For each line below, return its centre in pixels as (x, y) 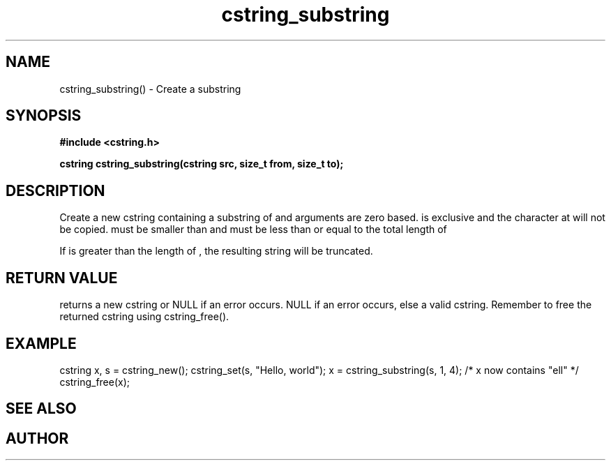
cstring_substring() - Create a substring (150, 89)
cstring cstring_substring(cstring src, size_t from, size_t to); (202, 164)
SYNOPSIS (44, 116)
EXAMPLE (41, 343)
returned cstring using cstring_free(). (144, 317)
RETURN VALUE (62, 278)
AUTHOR (37, 438)
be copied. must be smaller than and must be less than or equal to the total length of (253, 230)
